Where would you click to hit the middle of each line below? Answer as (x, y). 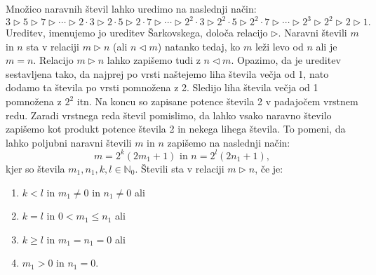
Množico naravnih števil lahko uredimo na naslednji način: (131, 8)
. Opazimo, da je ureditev (286, 60)
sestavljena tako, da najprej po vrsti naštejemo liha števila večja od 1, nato (167, 73)
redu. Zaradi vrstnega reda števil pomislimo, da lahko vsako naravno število (169, 115)
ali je (327, 46)
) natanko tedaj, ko (199, 46)
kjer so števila (35, 168)
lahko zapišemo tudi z (154, 60)
